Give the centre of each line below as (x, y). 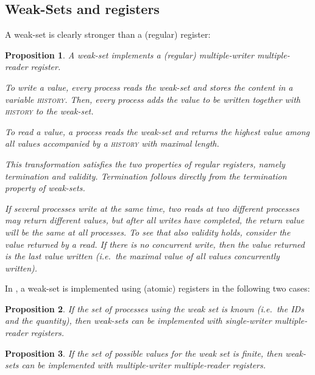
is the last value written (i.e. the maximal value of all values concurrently (142, 256)
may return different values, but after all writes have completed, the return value (155, 220)
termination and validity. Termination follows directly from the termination (146, 176)
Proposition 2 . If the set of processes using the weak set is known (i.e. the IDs (154, 308)
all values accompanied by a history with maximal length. (112, 143)
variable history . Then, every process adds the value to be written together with (153, 99)
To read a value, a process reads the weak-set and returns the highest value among (157, 131)
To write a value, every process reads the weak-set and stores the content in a (149, 87)
